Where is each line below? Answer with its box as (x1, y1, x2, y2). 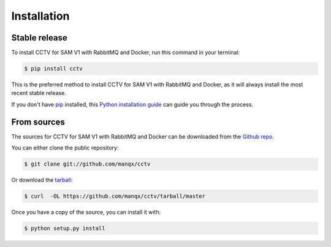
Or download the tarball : (11, 177, 73, 184)
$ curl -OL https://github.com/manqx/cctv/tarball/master (24, 193, 205, 200)
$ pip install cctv (24, 65, 83, 72)
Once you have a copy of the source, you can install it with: (11, 208, 161, 216)
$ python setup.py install (24, 225, 105, 232)
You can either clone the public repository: (11, 144, 119, 151)
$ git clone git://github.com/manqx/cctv (24, 161, 151, 168)
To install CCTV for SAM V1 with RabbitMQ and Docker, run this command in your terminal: (11, 49, 240, 56)
